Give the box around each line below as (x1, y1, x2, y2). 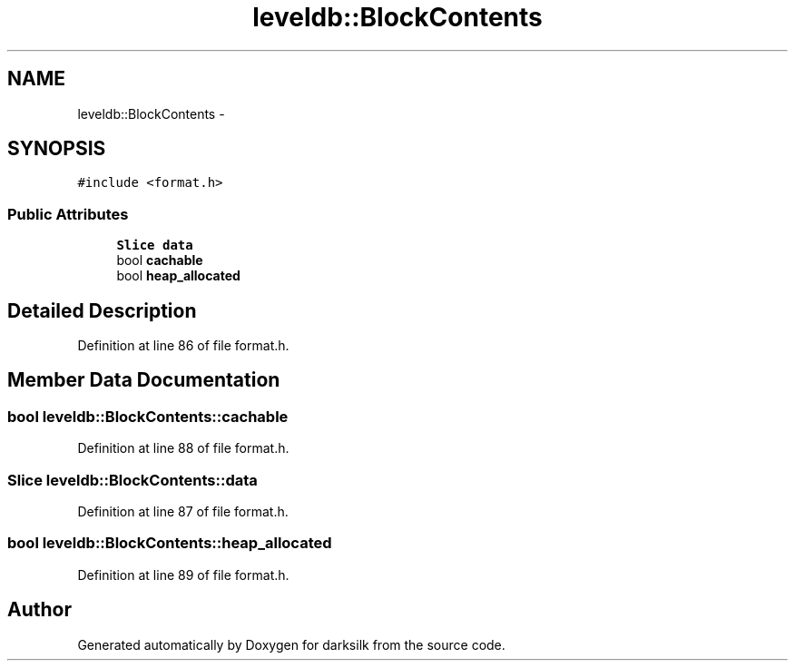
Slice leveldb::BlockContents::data (7, 470, 258, 489)
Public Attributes (7, 204, 129, 223)
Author (7, 598, 72, 622)
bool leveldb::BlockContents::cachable (7, 407, 289, 426)
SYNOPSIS (7, 137, 106, 161)
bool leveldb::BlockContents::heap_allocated (7, 534, 332, 553)
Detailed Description (7, 299, 197, 322)
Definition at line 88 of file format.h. (77, 440, 290, 457)
